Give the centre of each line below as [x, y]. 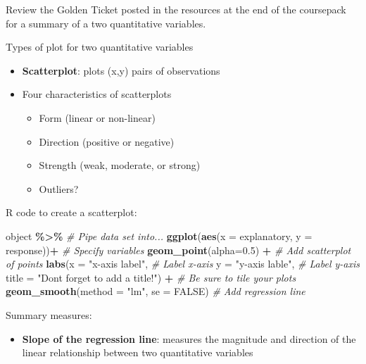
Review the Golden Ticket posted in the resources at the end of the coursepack [176, 9]
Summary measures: [49, 314]
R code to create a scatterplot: [71, 212]
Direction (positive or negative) [107, 141]
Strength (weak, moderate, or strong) [120, 165]
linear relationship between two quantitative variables [138, 352]
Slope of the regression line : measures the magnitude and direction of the [189, 338]
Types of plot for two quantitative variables [100, 47]
